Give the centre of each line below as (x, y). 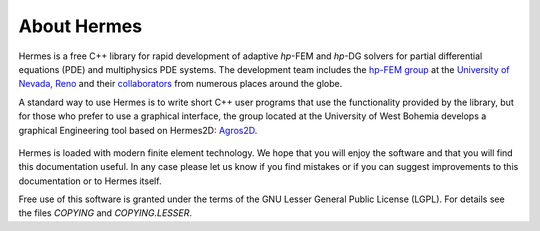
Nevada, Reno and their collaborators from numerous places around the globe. (180, 84)
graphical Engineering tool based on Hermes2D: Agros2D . (138, 130)
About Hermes (80, 26)
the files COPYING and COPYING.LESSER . (105, 213)
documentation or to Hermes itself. (90, 181)
